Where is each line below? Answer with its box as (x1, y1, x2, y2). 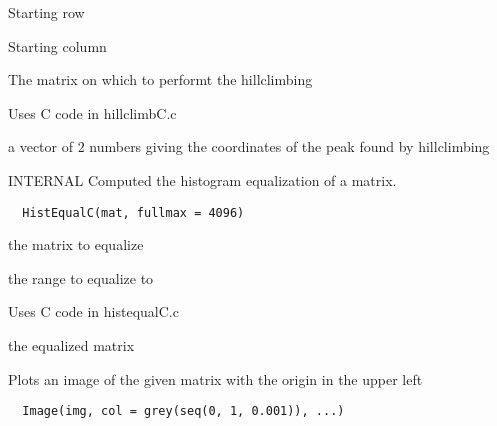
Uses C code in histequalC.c (8, 301, 179, 322)
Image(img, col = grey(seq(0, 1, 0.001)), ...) (22, 404, 345, 419)
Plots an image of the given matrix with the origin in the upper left (8, 368, 423, 389)
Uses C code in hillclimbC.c (8, 102, 177, 123)
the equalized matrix (8, 335, 135, 355)
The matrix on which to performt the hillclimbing (8, 69, 313, 90)
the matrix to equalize (8, 234, 144, 255)
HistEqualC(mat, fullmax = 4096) (22, 205, 245, 220)
